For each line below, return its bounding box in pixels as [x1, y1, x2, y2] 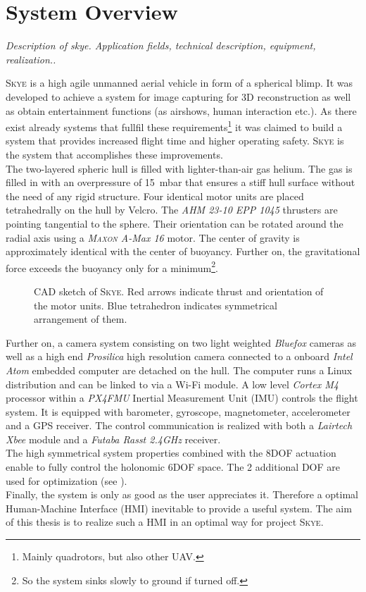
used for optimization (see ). [6, 473, 127, 488]
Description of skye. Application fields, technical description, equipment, [6, 38, 316, 53]
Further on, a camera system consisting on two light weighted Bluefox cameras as [6, 335, 357, 350]
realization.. [6, 51, 56, 66]
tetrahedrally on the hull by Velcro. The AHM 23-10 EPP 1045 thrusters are [6, 202, 338, 217]
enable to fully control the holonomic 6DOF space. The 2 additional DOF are [6, 460, 341, 474]
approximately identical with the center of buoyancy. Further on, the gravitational [6, 244, 360, 259]
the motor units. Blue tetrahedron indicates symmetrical [34, 297, 277, 312]
